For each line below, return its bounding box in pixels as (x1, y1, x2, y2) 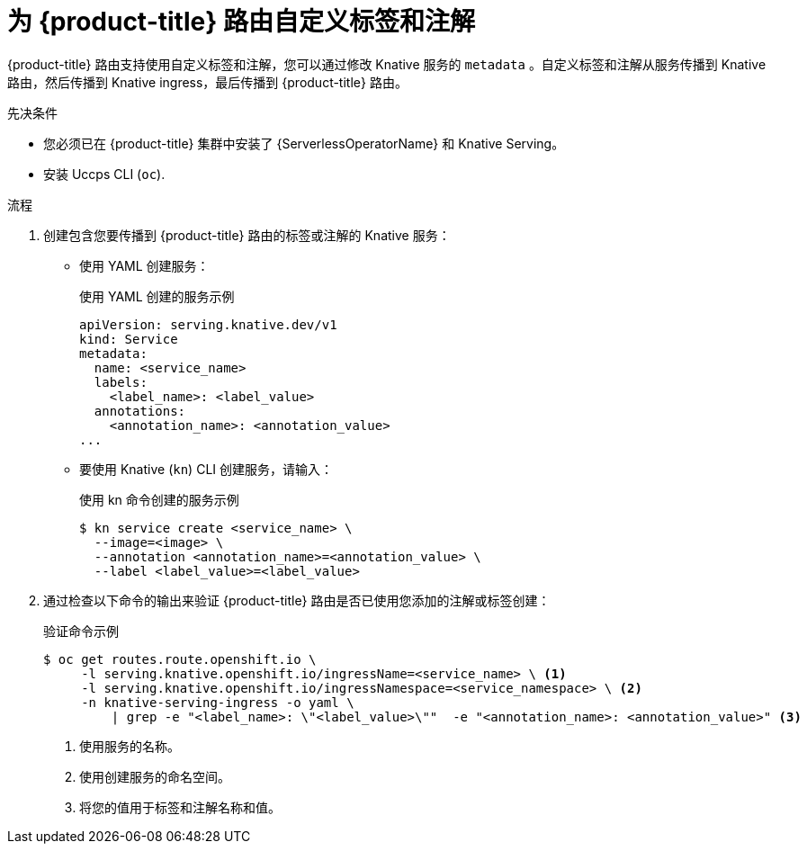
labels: (94, 374, 148, 390)
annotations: (94, 403, 186, 418)
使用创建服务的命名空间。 (79, 768, 230, 784)
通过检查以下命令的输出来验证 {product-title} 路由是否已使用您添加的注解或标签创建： (43, 592, 551, 608)
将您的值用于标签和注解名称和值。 (79, 799, 281, 815)
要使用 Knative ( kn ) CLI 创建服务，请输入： (79, 461, 333, 477)
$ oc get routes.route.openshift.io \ (43, 651, 317, 667)
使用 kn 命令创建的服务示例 (79, 491, 239, 507)
